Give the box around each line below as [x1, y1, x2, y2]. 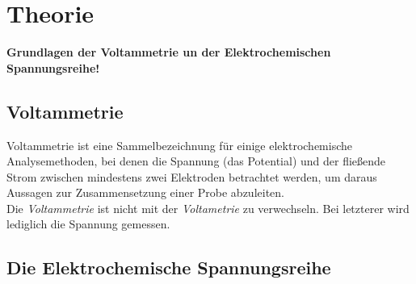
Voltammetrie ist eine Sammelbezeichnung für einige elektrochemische [6, 136, 353, 153]
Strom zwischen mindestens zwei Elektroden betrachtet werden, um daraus [6, 168, 377, 185]
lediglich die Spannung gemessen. [6, 215, 170, 232]
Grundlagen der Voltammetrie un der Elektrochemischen [6, 44, 331, 61]
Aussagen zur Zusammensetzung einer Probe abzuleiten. [6, 184, 284, 201]
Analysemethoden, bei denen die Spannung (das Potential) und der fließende [6, 152, 386, 169]
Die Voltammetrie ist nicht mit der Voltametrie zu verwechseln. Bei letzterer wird [6, 199, 410, 216]
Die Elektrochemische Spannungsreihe [6, 255, 331, 280]
